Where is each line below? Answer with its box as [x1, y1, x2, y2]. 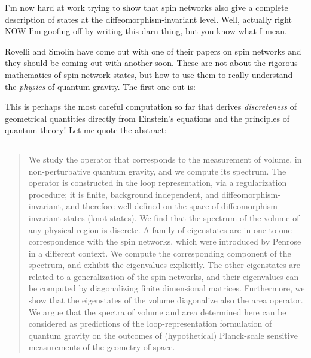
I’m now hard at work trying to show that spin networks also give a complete [5, 1, 288, 13]
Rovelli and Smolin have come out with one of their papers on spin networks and [5, 44, 301, 57]
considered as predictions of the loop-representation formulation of [28, 317, 272, 330]
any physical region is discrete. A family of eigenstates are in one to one [28, 223, 292, 236]
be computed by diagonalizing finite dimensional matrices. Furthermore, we [28, 282, 305, 294]
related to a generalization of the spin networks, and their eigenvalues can [28, 270, 299, 282]
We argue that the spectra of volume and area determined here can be [28, 305, 286, 318]
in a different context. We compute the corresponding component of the [28, 246, 291, 259]
